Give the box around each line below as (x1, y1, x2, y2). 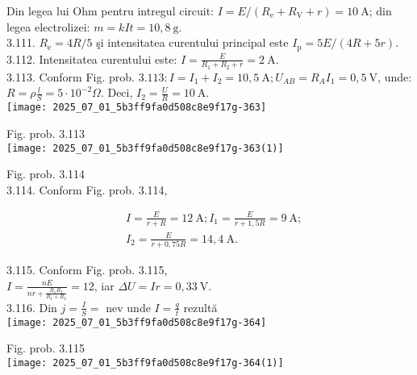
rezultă (183, 298, 218, 315)
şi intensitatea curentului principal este (96, 34, 289, 51)
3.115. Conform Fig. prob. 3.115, (6, 261, 168, 278)
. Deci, (100, 84, 133, 101)
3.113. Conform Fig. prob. (6, 68, 135, 85)
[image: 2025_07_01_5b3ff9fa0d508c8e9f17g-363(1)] (6, 142, 284, 154)
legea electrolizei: (6, 18, 90, 35)
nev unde (106, 298, 151, 315)
